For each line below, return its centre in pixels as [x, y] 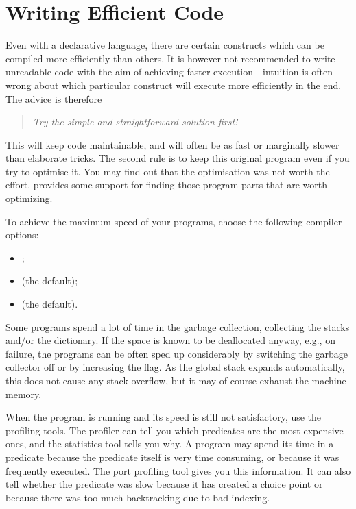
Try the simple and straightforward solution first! [135, 122]
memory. [24, 394]
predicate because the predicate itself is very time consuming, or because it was [173, 457]
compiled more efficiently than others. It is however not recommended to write [170, 58]
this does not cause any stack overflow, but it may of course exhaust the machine [176, 380]
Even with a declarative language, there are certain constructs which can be [165, 45]
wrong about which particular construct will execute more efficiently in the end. [174, 85]
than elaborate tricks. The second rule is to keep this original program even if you [178, 158]
